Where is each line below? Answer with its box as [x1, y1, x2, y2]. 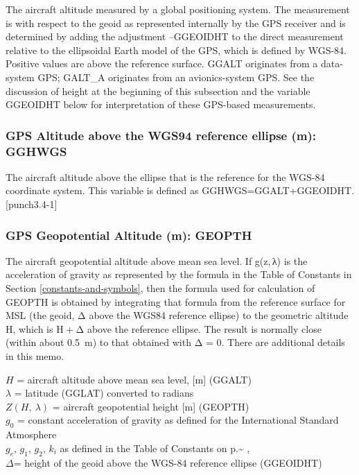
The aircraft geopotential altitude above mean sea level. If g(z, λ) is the [6, 253, 308, 268]
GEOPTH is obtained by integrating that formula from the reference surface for [6, 294, 346, 309]
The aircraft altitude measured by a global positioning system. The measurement [6, 2, 350, 16]
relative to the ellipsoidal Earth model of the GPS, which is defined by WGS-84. [6, 42, 347, 57]
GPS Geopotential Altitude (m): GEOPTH [6, 226, 252, 243]
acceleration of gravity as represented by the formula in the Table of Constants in [6, 267, 352, 282]
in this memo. [6, 349, 64, 363]
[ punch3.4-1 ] [6, 197, 58, 211]
